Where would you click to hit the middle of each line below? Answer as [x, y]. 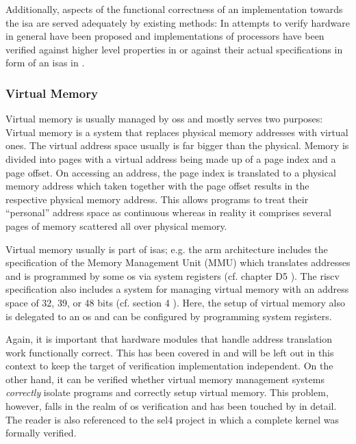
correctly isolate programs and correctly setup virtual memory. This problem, [167, 392]
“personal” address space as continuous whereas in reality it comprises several [168, 212]
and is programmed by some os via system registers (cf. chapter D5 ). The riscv [173, 275]
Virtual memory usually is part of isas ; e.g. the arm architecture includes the [167, 249]
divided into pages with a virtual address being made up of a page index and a [171, 158]
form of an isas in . [45, 63]
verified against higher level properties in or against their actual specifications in [174, 49]
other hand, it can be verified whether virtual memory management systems [165, 379]
